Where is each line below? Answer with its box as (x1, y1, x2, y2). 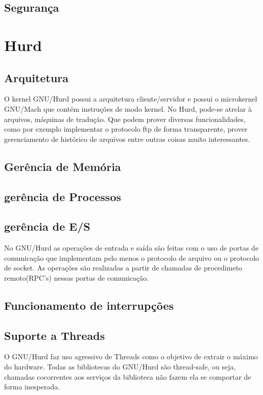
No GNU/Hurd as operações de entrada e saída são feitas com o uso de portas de (4, 242, 259, 253)
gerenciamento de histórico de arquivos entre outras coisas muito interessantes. (4, 133, 250, 144)
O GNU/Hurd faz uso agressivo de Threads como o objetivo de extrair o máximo (4, 351, 258, 362)
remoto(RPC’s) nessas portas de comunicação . (4, 272, 149, 283)
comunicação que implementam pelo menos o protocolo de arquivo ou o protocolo (4, 252, 259, 263)
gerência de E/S (4, 218, 90, 234)
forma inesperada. (4, 381, 60, 392)
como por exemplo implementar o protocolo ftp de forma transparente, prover (4, 124, 248, 134)
